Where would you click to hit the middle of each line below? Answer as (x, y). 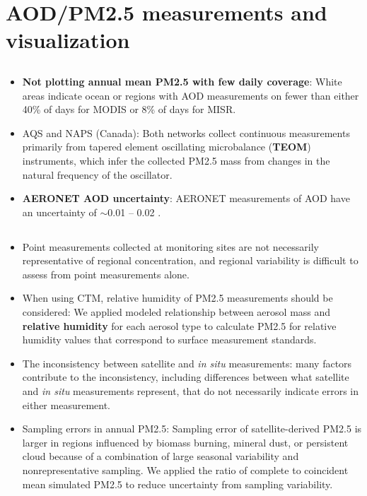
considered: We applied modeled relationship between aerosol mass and (176, 312)
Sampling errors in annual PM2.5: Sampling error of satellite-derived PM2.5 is (192, 429)
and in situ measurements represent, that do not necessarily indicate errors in (191, 391)
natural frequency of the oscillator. (97, 174)
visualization (68, 40)
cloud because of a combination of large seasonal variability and (161, 456)
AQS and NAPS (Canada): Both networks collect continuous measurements (186, 132)
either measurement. (66, 405)
